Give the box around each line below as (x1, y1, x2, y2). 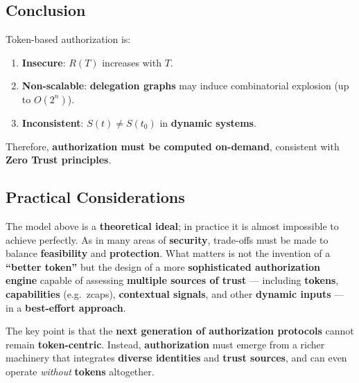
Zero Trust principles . (6, 152, 112, 167)
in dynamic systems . (159, 115, 256, 130)
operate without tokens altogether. (6, 364, 155, 378)
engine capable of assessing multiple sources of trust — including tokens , (6, 273, 339, 287)
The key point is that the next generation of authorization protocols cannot (6, 323, 354, 338)
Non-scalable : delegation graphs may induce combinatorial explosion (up (21, 78, 349, 93)
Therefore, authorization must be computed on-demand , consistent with (6, 139, 340, 153)
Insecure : (21, 55, 66, 69)
